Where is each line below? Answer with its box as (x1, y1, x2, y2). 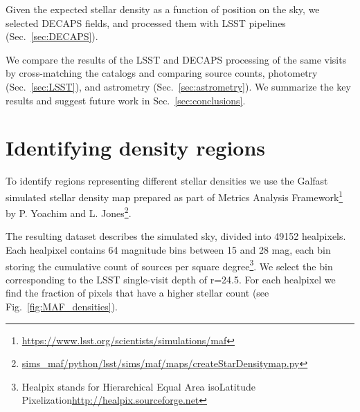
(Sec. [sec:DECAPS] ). (6, 29, 98, 44)
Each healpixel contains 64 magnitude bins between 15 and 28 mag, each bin (6, 242, 331, 256)
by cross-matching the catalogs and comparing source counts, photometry (6, 66, 318, 80)
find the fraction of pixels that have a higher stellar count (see (6, 285, 269, 300)
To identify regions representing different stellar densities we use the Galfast (6, 174, 328, 188)
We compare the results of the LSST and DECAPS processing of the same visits (6, 52, 347, 66)
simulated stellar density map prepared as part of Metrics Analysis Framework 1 (6, 187, 343, 204)
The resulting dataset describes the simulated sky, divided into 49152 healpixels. (6, 229, 346, 243)
